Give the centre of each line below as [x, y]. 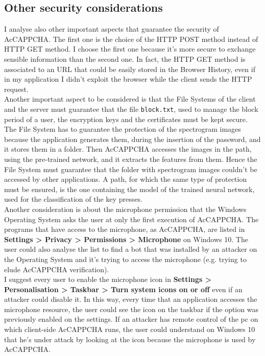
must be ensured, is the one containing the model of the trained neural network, [129, 189]
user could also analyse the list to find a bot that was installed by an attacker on [131, 249]
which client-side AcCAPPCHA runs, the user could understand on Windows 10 [130, 329]
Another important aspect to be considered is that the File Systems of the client [130, 99]
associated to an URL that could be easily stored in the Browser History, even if [130, 69]
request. [16, 89]
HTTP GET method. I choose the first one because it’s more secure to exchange [130, 49]
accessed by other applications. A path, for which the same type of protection [126, 179]
